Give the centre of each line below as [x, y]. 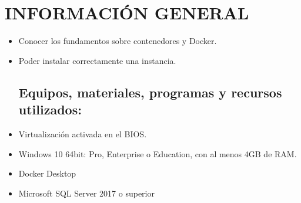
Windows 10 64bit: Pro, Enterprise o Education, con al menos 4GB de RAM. [158, 153]
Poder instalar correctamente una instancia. [97, 60]
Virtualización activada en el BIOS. [83, 133]
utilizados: [50, 109]
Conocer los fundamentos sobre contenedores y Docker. [118, 41]
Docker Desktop [47, 173]
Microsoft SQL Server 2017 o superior [86, 193]
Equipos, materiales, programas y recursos [150, 92]
